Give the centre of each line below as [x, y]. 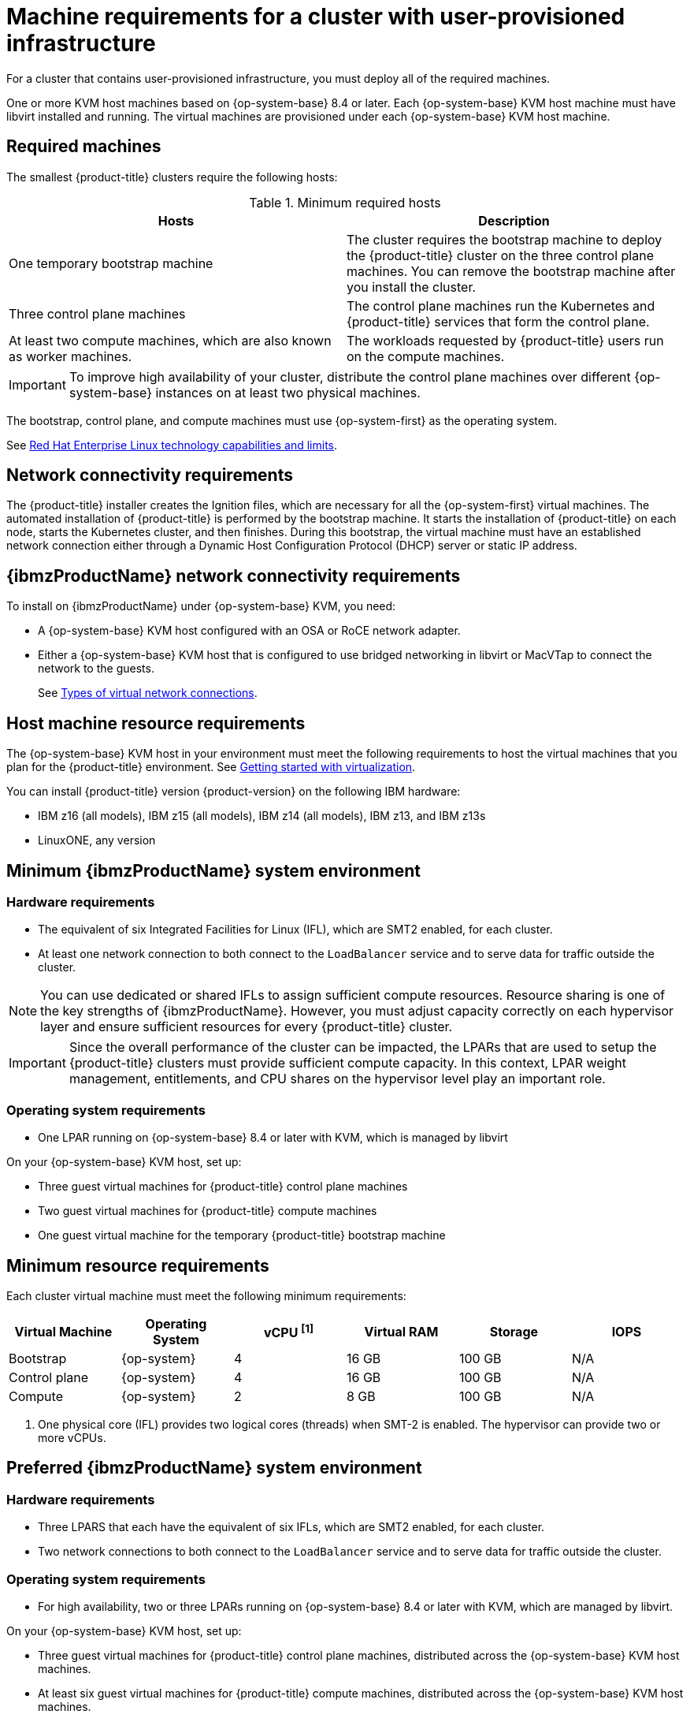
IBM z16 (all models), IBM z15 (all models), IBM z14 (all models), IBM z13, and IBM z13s [262, 816]
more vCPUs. [72, 1437]
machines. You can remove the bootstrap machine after [511, 271]
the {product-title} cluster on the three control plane [500, 255]
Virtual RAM [401, 1331]
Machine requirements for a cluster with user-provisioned [316, 17]
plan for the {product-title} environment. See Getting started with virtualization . [211, 767]
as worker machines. [70, 356]
